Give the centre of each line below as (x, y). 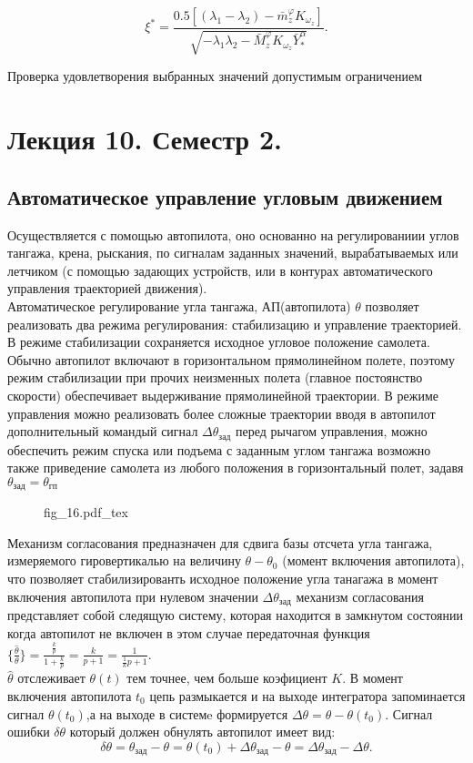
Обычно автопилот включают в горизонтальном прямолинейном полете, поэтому (231, 359)
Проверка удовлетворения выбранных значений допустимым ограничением (215, 76)
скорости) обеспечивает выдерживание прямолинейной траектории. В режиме (223, 395)
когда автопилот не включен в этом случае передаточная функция (189, 632)
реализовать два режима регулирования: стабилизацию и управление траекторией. (235, 324)
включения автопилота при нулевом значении (133, 596)
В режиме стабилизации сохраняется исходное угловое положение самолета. (219, 342)
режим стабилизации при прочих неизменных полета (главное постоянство (215, 377)
